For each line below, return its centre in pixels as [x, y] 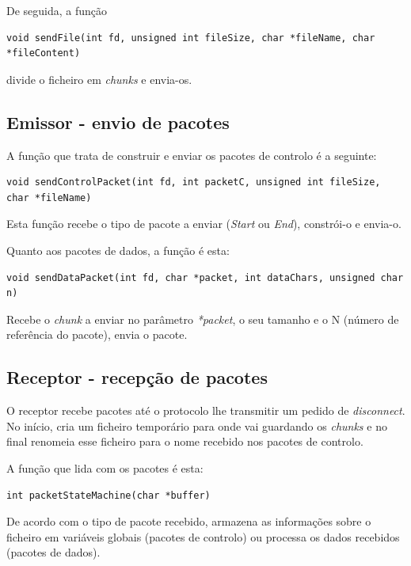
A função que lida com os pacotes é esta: [105, 467]
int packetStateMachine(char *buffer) [108, 495]
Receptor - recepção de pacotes [137, 377]
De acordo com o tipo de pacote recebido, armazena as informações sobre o [189, 521]
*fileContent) [44, 53]
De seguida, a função [57, 10]
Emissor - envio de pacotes [118, 122]
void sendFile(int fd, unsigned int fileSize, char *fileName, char [191, 38]
